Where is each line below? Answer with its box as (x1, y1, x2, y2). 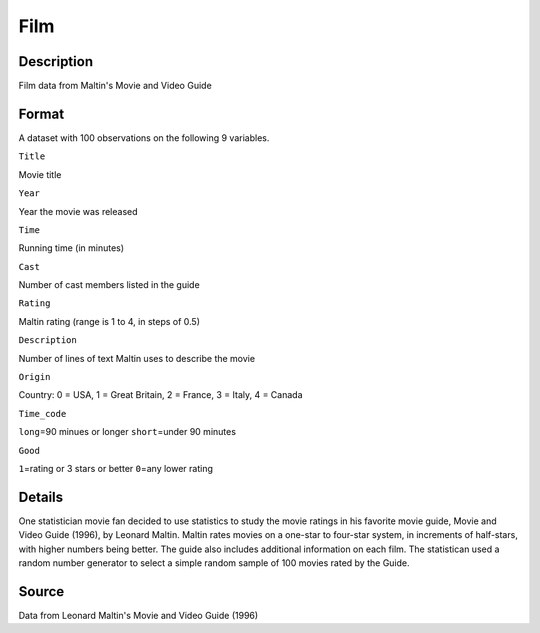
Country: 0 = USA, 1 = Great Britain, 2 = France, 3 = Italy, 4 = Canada (18, 389, 304, 401)
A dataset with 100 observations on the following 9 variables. (18, 131, 270, 144)
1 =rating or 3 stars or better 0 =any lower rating (18, 463, 214, 474)
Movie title (18, 168, 62, 180)
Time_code (18, 408, 67, 419)
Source (18, 583, 65, 600)
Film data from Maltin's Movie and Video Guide (18, 80, 212, 92)
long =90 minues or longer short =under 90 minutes (18, 426, 237, 438)
